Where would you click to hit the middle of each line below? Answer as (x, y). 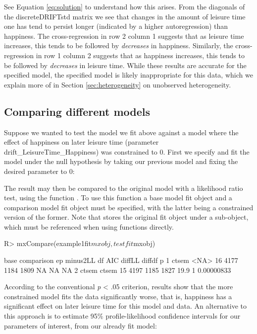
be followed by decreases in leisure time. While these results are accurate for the (125, 65)
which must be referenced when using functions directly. (89, 226)
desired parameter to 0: (39, 171)
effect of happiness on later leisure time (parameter (81, 142)
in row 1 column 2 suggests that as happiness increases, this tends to (140, 55)
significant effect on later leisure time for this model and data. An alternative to (125, 306)
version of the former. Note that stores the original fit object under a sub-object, (126, 217)
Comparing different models (77, 111)
